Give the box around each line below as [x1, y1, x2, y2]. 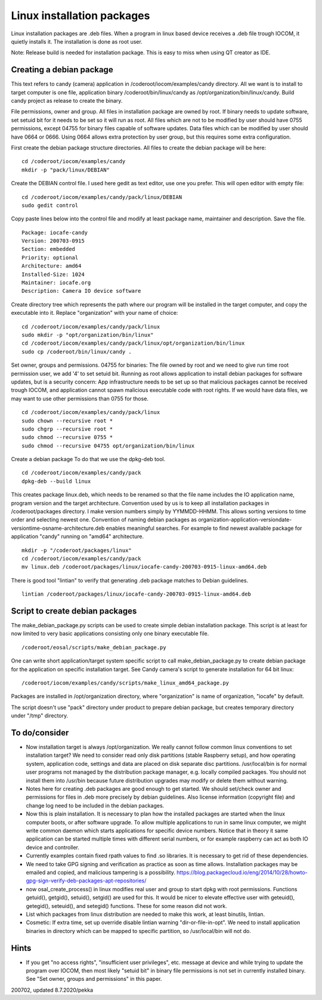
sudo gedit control [21, 202, 79, 208]
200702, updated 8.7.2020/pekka [11, 986, 94, 993]
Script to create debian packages [11, 606, 137, 616]
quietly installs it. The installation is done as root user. [11, 38, 143, 45]
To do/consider [11, 728, 69, 738]
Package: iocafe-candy [21, 229, 88, 236]
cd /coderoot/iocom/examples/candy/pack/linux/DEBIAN [21, 194, 182, 200]
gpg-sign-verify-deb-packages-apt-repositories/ [26, 877, 147, 884]
